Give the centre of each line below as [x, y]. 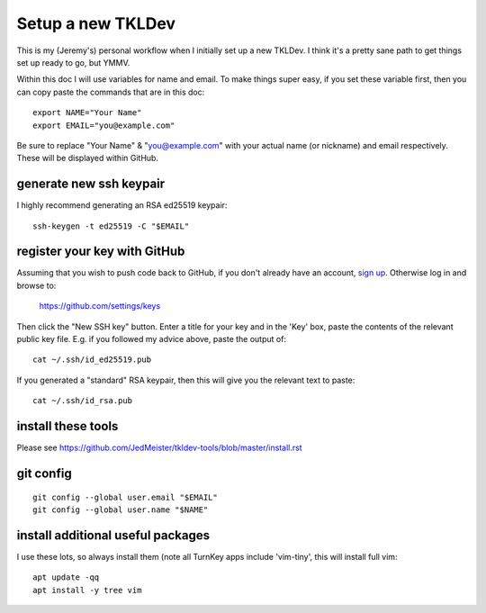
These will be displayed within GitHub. [88, 158]
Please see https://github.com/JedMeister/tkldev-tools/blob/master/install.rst [159, 448]
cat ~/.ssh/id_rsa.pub [83, 401]
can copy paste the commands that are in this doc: [111, 92]
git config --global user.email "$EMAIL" [125, 497]
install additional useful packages [113, 535]
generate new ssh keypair [91, 184]
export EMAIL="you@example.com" [104, 125]
